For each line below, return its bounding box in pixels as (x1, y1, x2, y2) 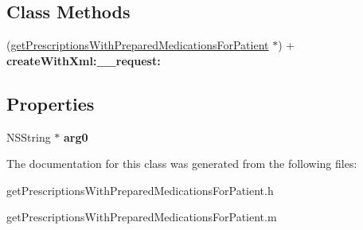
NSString (6, 128, 51, 145)
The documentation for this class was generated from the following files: (6, 155, 357, 172)
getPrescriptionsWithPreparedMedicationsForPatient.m (6, 209, 277, 225)
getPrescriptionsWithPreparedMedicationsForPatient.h (6, 181, 274, 198)
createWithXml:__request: (6, 52, 161, 68)
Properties (6, 91, 95, 115)
